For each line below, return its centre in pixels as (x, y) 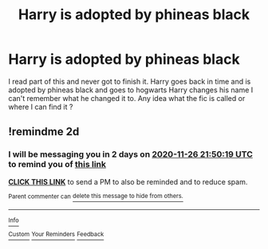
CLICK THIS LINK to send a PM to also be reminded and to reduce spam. (128, 181)
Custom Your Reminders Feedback (56, 235)
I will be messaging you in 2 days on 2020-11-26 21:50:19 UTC (131, 154)
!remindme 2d (44, 132)
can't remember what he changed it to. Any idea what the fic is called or (127, 98)
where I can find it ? (41, 107)
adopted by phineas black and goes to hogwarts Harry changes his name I (131, 90)
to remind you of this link (57, 165)
